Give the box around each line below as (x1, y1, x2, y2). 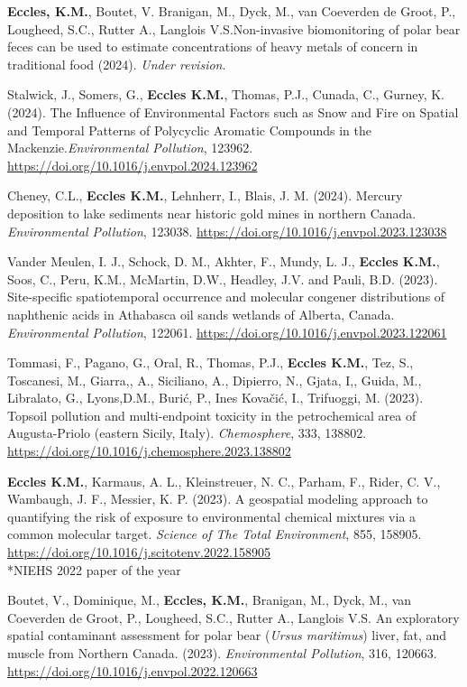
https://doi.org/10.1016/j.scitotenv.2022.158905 (7, 543, 270, 562)
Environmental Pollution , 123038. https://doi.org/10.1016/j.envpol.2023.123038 (7, 221, 447, 240)
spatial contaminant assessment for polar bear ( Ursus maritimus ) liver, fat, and (7, 626, 447, 645)
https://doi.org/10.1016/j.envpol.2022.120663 (7, 661, 258, 680)
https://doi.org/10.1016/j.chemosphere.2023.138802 (7, 441, 291, 460)
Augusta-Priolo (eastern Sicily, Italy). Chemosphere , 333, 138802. (7, 423, 367, 442)
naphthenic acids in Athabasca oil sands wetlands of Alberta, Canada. (7, 304, 395, 323)
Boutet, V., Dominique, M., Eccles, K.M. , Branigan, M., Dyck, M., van (7, 590, 412, 609)
